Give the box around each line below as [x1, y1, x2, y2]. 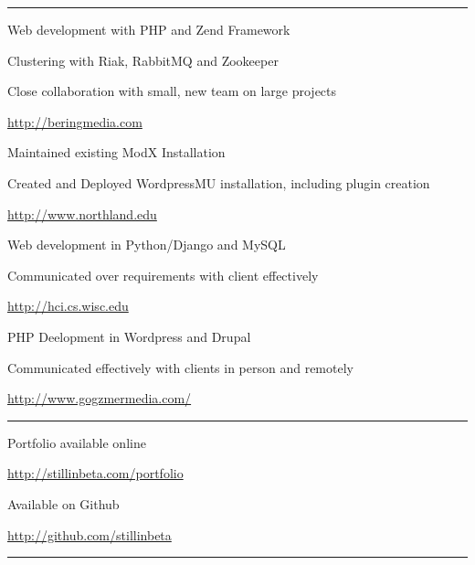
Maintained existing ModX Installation [7, 143, 226, 162]
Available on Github [7, 494, 120, 513]
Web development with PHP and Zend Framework [7, 20, 290, 38]
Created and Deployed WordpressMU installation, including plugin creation [7, 173, 430, 192]
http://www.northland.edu [7, 204, 157, 223]
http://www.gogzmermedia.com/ [7, 389, 192, 408]
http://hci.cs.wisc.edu [7, 296, 129, 315]
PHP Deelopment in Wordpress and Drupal [7, 326, 251, 346]
